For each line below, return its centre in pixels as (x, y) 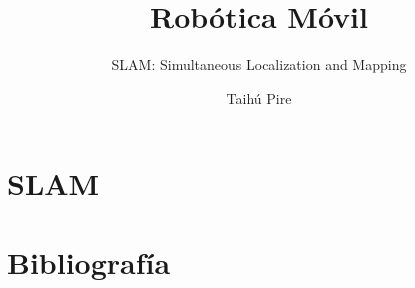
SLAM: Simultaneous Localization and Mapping (259, 64)
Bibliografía (89, 261)
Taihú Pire (259, 97)
